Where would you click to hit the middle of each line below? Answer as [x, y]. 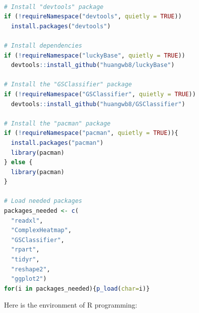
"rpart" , [25, 250]
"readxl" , [27, 220]
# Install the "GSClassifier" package [68, 85]
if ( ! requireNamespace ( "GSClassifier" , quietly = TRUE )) [100, 94]
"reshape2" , [31, 269]
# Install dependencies [43, 45]
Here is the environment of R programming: [71, 305]
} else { [18, 162]
